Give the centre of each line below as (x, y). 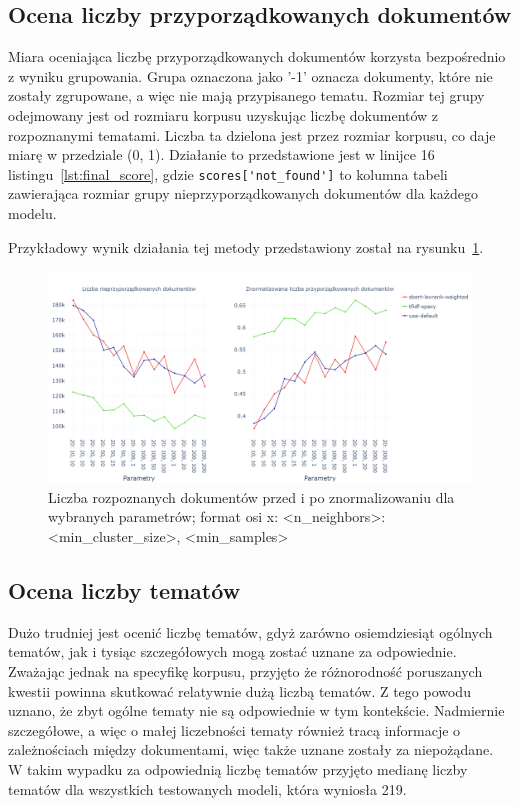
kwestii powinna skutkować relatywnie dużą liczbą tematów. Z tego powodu (239, 690)
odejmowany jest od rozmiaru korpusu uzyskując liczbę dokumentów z (223, 114)
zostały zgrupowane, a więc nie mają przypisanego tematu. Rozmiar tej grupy (246, 95)
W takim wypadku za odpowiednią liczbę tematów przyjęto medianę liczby (238, 768)
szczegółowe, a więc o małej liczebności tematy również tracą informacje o (234, 729)
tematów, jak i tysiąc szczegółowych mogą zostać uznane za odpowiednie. (232, 651)
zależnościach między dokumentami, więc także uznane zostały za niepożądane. (251, 749)
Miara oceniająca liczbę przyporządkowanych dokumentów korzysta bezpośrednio (257, 56)
